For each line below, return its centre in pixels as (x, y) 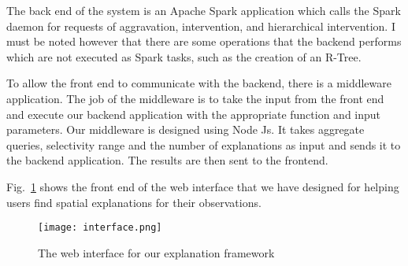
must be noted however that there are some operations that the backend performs (204, 41)
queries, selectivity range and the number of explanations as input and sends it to (204, 144)
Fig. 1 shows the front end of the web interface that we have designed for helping (203, 186)
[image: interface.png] (100, 228)
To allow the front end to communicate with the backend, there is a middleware (199, 83)
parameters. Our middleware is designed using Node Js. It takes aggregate (185, 129)
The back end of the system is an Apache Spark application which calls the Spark (204, 10)
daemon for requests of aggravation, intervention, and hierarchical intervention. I (201, 26)
